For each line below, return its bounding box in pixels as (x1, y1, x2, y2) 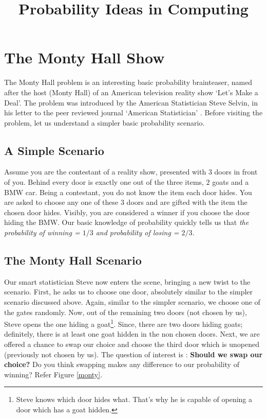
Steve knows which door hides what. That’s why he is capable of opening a (16, 394, 253, 405)
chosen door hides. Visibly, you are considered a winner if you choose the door (4, 206, 250, 217)
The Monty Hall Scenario (4, 252, 142, 268)
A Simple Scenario (4, 142, 104, 158)
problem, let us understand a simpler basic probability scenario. (4, 117, 205, 128)
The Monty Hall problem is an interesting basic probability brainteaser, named (4, 77, 253, 88)
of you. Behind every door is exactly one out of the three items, (4, 177, 204, 187)
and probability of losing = (96, 227, 179, 238)
